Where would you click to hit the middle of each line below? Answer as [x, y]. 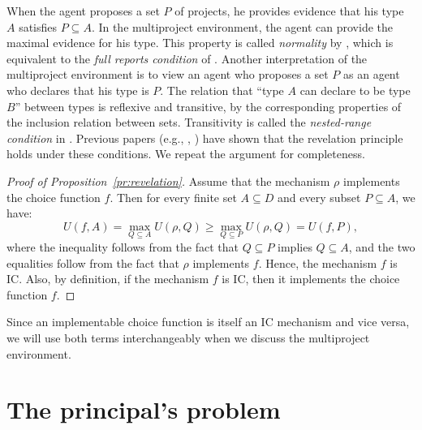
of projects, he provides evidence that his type [289, 11]
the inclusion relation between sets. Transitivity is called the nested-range [189, 122]
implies [295, 246]
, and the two [382, 246]
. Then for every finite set [173, 197]
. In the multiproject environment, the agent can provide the [242, 26]
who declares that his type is [78, 90]
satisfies [38, 26]
